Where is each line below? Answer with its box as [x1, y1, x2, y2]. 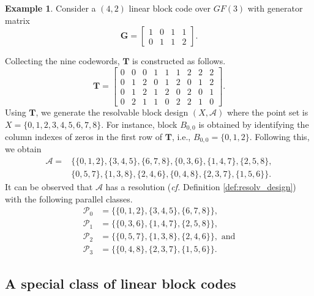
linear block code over [129, 2, 211, 14]
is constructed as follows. [132, 54, 226, 67]
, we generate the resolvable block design [36, 105, 189, 118]
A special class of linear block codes [5, 273, 236, 292]
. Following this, [249, 130, 310, 142]
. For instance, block [101, 117, 178, 130]
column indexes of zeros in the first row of [5, 130, 162, 142]
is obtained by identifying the [198, 117, 309, 130]
